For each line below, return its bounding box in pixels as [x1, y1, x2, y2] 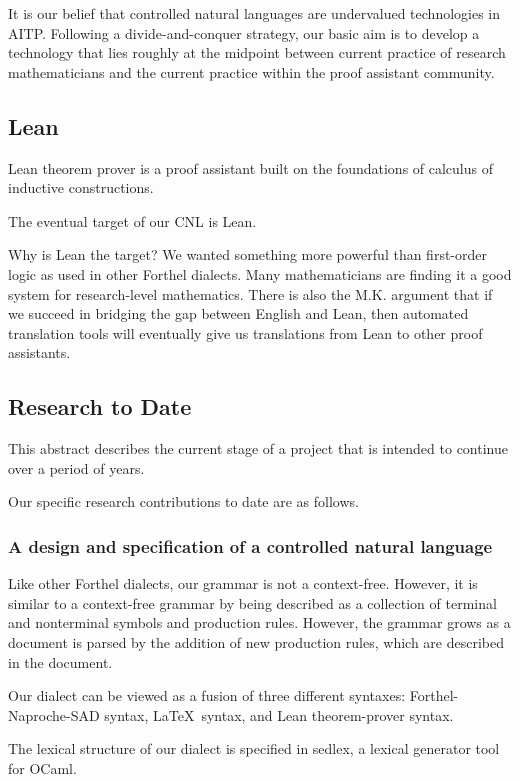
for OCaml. [8, 757, 77, 778]
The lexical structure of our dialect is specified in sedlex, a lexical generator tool [8, 738, 500, 759]
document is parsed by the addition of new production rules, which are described [8, 631, 504, 652]
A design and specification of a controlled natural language [8, 533, 493, 558]
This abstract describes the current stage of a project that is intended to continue [8, 438, 508, 459]
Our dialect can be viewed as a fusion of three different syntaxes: [8, 685, 406, 706]
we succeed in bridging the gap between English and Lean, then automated [8, 303, 469, 324]
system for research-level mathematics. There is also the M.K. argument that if [8, 283, 493, 304]
